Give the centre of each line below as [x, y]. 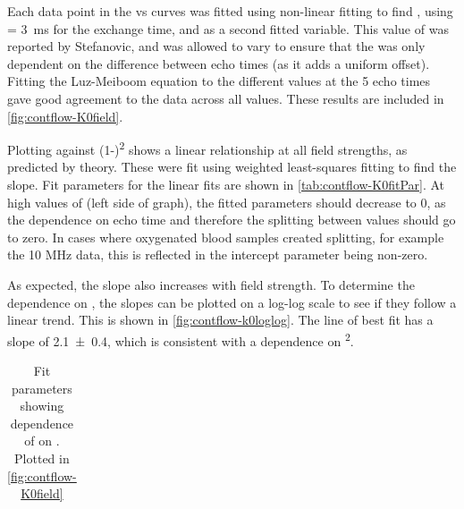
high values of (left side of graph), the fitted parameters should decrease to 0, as [227, 202]
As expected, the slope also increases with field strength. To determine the [211, 284]
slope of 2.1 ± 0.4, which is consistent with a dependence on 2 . [181, 339]
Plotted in [42, 458]
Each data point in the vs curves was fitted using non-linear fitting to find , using [230, 11]
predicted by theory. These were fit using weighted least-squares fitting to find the [232, 167]
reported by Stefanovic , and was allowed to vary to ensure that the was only [216, 46]
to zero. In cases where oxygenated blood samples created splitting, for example [226, 237]
